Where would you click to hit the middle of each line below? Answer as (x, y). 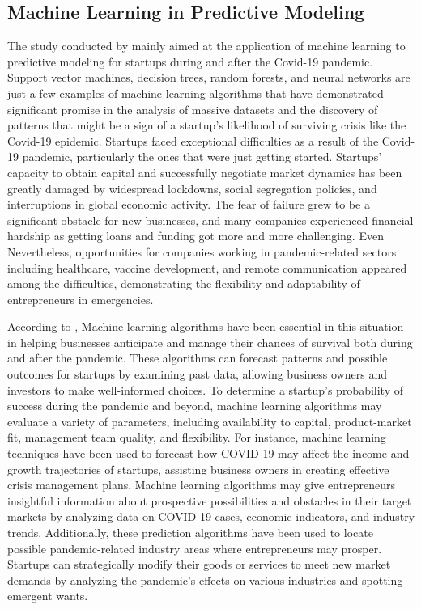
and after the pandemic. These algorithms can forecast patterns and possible (198, 358)
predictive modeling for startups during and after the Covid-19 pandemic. (190, 61)
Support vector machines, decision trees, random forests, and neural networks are (209, 77)
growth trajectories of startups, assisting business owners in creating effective (198, 469)
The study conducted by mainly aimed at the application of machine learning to (206, 46)
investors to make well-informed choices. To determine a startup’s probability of (206, 389)
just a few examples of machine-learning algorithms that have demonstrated (196, 93)
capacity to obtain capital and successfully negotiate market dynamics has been (205, 172)
